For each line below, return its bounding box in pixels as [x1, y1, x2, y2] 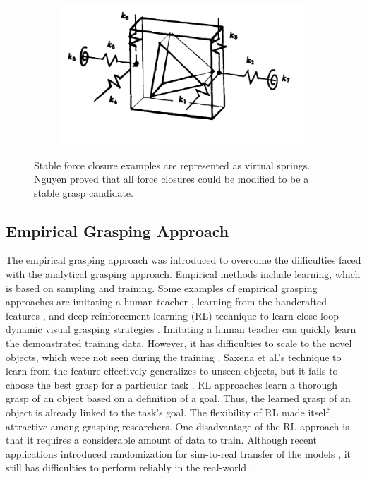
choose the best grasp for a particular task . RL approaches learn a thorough [6, 377, 338, 392]
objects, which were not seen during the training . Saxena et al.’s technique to [6, 349, 342, 364]
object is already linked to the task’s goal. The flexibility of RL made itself [6, 405, 329, 420]
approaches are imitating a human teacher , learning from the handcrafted [6, 294, 327, 309]
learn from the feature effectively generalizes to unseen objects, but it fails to [6, 363, 338, 378]
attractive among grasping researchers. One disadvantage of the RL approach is [6, 418, 349, 433]
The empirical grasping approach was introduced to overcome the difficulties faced [6, 253, 361, 267]
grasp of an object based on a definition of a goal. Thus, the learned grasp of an [6, 391, 351, 406]
